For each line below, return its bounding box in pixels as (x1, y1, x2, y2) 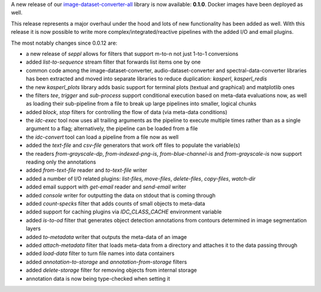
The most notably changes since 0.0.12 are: (11, 39, 118, 46)
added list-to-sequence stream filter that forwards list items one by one (26, 58, 201, 65)
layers (26, 225, 41, 232)
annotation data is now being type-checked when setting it (26, 275, 171, 282)
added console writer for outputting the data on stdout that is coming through (26, 191, 216, 199)
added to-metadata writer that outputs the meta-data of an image (26, 233, 187, 240)
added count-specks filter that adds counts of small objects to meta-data (26, 200, 205, 207)
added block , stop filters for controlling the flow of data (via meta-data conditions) (26, 108, 228, 115)
